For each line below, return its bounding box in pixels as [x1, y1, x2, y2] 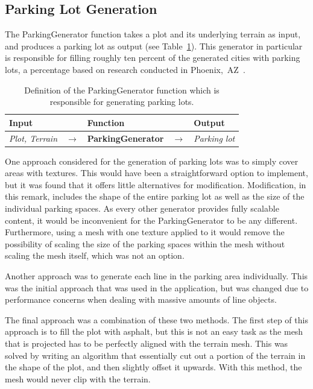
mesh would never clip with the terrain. [5, 372, 151, 385]
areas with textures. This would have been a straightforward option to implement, [5, 166, 308, 179]
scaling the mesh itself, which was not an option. [5, 249, 185, 262]
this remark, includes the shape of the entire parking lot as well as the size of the [5, 190, 305, 203]
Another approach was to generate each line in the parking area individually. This [5, 270, 308, 282]
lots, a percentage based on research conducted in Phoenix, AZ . [5, 63, 245, 75]
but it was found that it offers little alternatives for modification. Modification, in [5, 178, 306, 191]
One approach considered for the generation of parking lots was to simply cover [5, 154, 299, 167]
